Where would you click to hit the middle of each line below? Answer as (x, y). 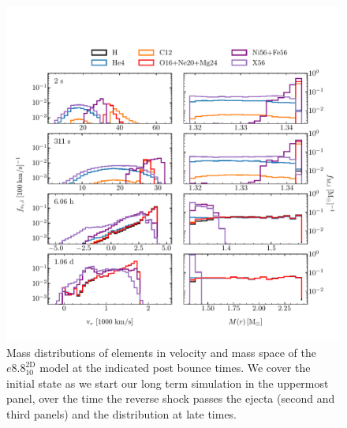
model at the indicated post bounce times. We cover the (175, 368)
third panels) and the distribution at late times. (122, 413)
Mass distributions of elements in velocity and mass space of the (162, 352)
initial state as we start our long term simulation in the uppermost (168, 383)
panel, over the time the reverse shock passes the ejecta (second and (171, 398)
